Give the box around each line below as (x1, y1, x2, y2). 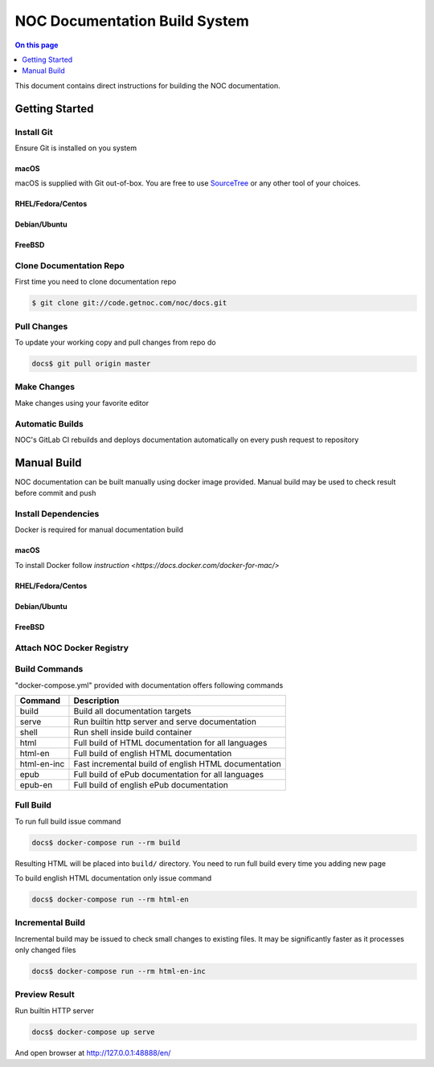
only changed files (14, 945, 76, 955)
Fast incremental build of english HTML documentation (73, 758, 281, 769)
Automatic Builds (14, 418, 84, 429)
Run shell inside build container (73, 726, 192, 738)
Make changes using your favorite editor (14, 398, 149, 407)
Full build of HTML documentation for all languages (73, 737, 268, 748)
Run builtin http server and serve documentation (73, 716, 257, 727)
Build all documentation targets (73, 705, 192, 717)
